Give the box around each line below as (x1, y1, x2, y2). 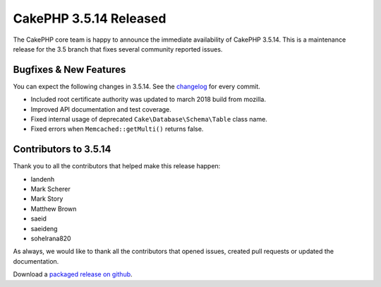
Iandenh (30, 175, 55, 183)
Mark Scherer (30, 184, 71, 194)
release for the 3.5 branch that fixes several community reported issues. (13, 45, 223, 53)
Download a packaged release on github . (13, 270, 133, 279)
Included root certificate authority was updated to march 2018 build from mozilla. (30, 95, 266, 104)
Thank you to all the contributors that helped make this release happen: (13, 162, 221, 170)
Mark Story (30, 194, 64, 203)
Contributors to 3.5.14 (13, 143, 111, 156)
